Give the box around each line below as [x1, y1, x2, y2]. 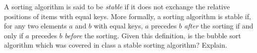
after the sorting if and [184, 21, 254, 31]
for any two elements [4, 21, 67, 31]
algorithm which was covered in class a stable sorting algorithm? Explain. [4, 40, 227, 50]
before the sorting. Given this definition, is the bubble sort [64, 30, 241, 40]
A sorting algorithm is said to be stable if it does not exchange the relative [4, 1, 230, 11]
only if [4, 30, 23, 40]
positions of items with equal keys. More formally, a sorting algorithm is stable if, [4, 11, 251, 21]
